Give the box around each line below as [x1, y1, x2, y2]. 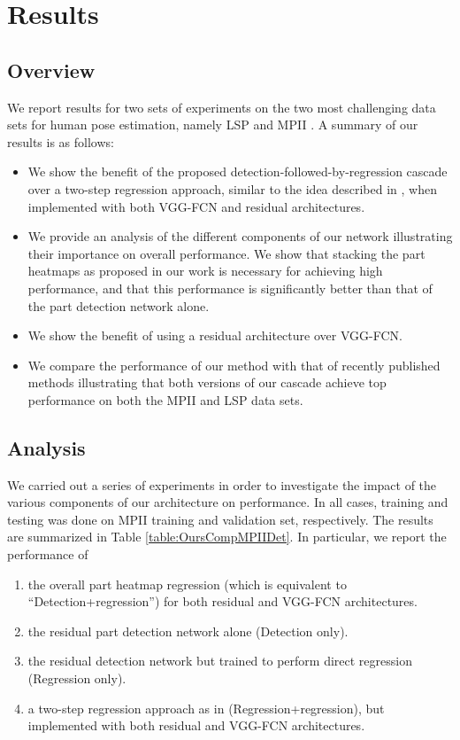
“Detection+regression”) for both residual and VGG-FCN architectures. [27, 592, 418, 611]
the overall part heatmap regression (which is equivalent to [27, 574, 347, 593]
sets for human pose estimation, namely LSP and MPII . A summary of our [7, 115, 418, 134]
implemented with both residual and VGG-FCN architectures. [27, 716, 365, 735]
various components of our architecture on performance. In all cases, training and [7, 493, 448, 511]
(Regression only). [27, 669, 126, 688]
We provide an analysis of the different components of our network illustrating [27, 227, 453, 245]
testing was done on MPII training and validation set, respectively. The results [7, 510, 433, 528]
